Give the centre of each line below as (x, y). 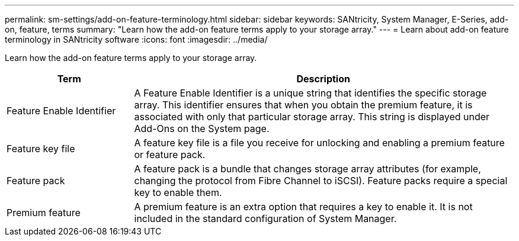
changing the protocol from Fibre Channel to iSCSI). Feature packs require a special (321, 181)
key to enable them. (178, 192)
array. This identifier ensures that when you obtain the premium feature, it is (303, 105)
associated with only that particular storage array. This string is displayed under (312, 117)
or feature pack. (170, 155)
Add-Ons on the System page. (202, 128)
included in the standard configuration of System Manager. (265, 218)
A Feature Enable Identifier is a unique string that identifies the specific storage (310, 93)
